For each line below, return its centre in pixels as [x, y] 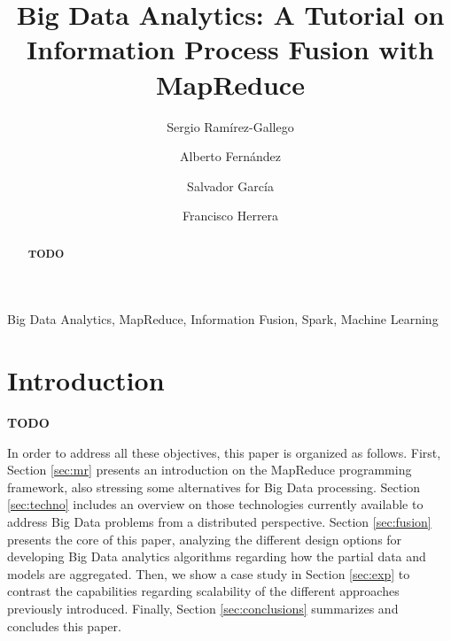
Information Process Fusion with [230, 49]
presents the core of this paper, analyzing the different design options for [205, 539]
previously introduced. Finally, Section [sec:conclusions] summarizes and [203, 608]
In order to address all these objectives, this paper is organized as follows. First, [224, 452]
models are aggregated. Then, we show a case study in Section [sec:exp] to [209, 573]
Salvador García [230, 185]
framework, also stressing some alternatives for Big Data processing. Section [214, 487]
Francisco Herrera [230, 216]
